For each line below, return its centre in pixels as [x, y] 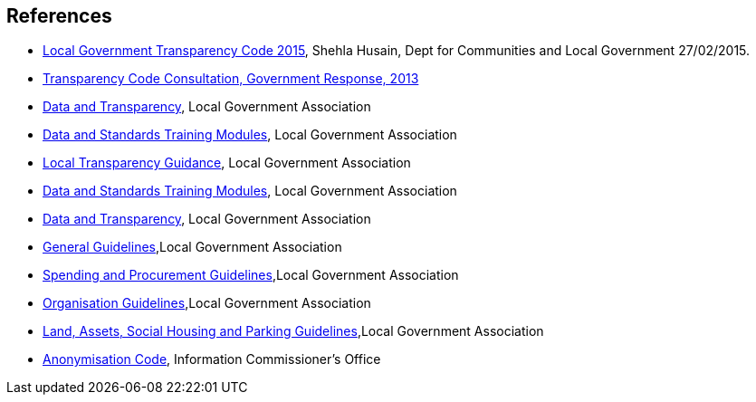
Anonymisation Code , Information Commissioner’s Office [212, 359]
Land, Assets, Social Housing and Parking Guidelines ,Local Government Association [293, 331]
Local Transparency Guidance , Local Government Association [227, 163]
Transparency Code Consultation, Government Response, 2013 [231, 79]
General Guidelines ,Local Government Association [192, 247]
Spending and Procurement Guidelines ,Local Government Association [251, 275]
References [59, 16]
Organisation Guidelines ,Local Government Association [207, 303]
